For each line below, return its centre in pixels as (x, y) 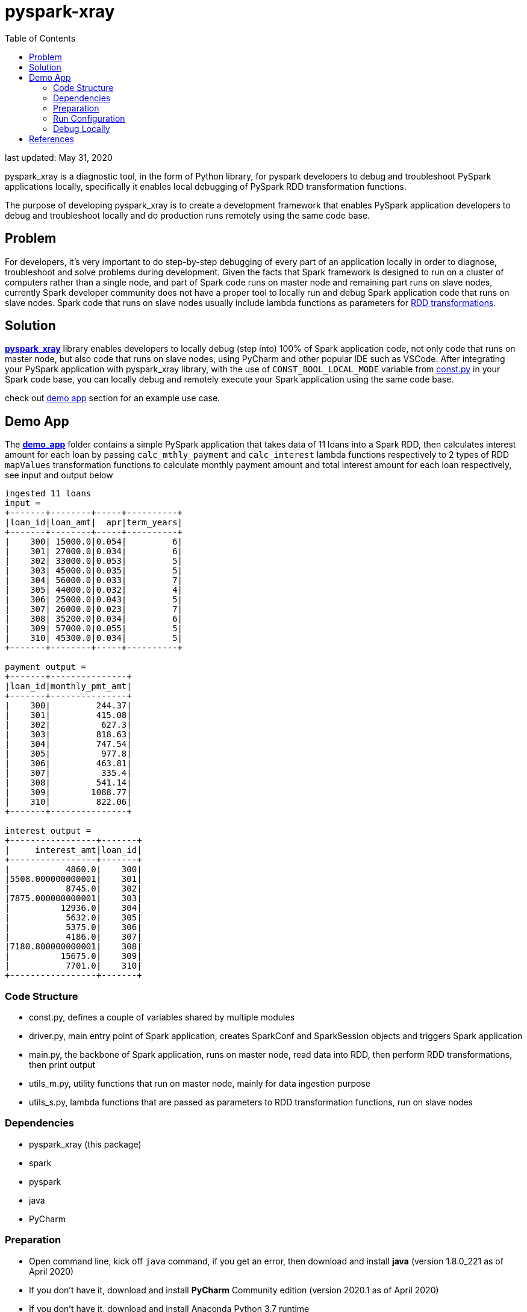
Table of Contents (40, 38)
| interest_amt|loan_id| (73, 850)
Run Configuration (89, 118)
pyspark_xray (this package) (85, 1144)
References (51, 139)
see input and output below (59, 475)
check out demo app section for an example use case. (113, 398)
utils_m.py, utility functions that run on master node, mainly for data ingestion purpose (200, 1084)
